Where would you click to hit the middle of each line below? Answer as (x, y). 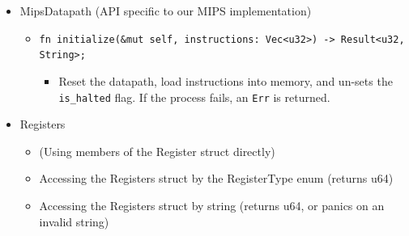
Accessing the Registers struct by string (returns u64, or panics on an (212, 205)
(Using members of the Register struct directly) (157, 151)
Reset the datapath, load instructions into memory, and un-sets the (226, 80)
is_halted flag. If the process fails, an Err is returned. (194, 97)
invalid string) (74, 221)
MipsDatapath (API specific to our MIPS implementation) (166, 11)
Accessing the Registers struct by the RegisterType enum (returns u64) (216, 178)
